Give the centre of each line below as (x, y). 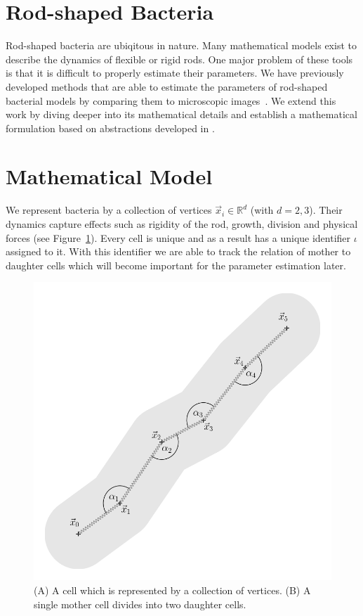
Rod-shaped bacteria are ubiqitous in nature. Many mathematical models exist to (181, 45)
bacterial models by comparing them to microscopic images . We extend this (171, 100)
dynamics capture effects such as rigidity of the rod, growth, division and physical (182, 224)
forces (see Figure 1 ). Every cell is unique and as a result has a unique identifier (178, 237)
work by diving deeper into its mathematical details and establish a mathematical (181, 114)
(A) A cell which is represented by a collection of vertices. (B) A (172, 590)
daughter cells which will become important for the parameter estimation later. (176, 265)
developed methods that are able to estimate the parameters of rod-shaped (167, 86)
